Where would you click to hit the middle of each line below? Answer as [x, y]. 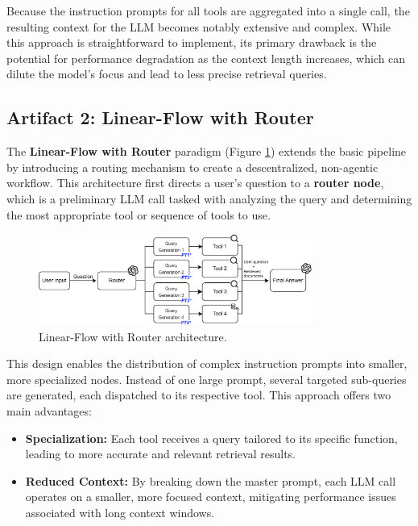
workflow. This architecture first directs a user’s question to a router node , [195, 183]
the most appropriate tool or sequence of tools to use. [139, 214]
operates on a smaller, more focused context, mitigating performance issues [211, 497]
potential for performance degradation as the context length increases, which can [206, 58]
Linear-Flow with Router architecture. [133, 336]
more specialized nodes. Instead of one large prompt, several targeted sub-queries [207, 379]
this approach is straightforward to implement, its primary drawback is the [192, 42]
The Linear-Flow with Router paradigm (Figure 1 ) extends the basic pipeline [207, 151]
